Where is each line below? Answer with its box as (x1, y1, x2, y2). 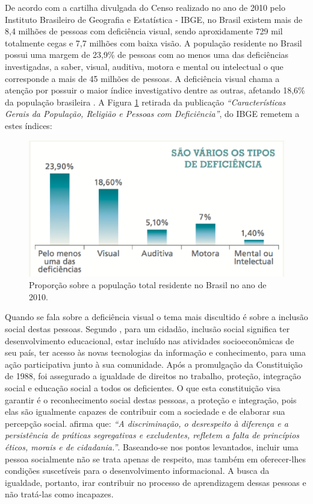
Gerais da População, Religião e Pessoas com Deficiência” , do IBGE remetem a (5, 107, 300, 120)
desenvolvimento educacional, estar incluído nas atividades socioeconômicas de (5, 334, 294, 347)
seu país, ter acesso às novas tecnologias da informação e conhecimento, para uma (5, 346, 306, 359)
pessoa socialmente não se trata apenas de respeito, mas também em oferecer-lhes (5, 452, 306, 465)
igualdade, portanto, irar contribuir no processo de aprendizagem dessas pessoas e (5, 476, 306, 488)
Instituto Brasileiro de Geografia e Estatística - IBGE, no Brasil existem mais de (5, 13, 303, 25)
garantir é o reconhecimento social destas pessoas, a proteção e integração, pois (5, 393, 297, 406)
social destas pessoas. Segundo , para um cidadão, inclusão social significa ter (5, 322, 290, 335)
